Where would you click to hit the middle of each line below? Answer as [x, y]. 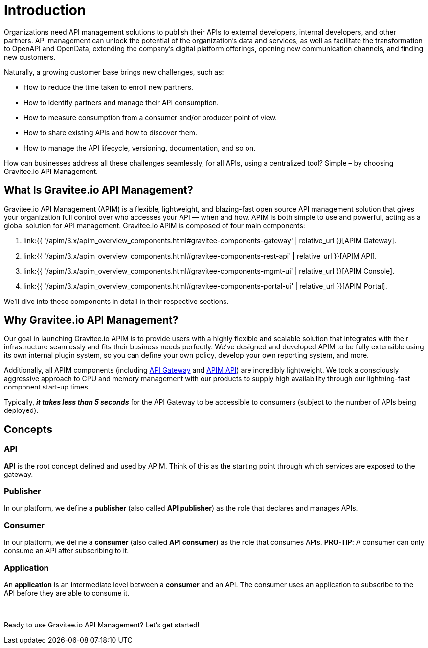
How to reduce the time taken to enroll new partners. [109, 87]
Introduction [45, 10]
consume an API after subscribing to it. [67, 551]
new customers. [30, 57]
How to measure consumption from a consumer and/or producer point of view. [150, 117]
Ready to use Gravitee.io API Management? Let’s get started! [102, 625]
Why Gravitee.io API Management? [91, 320]
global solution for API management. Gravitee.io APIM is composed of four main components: [155, 225]
